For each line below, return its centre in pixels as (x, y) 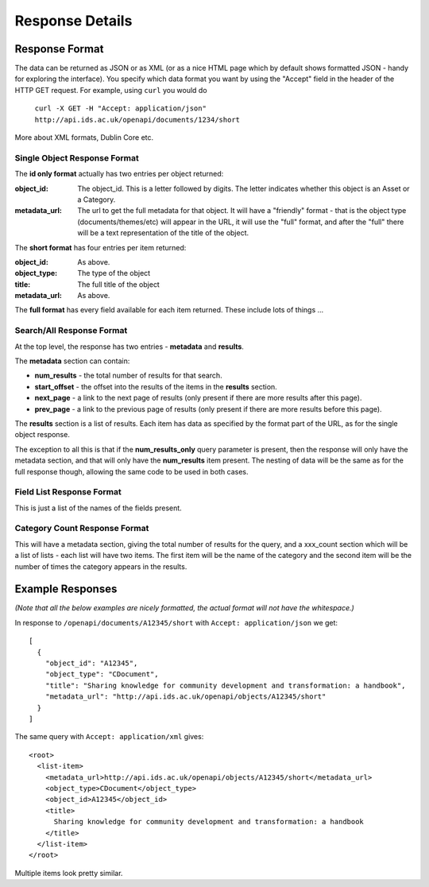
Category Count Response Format (82, 529)
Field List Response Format (68, 492)
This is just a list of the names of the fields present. (98, 508)
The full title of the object (119, 284)
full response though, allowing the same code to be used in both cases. (132, 471)
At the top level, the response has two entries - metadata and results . (129, 347)
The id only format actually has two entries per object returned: (119, 174)
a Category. (97, 199)
